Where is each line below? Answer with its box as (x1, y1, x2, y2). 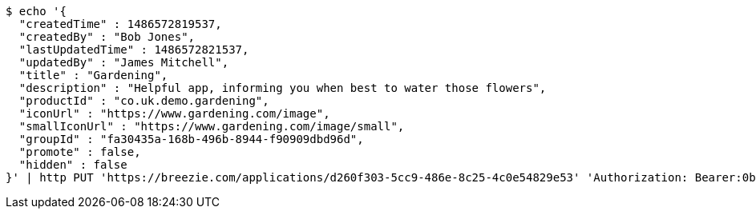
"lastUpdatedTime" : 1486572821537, (18, 43, 249, 56)
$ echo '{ (6, 5, 67, 18)
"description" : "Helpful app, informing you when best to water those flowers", (18, 82, 547, 94)
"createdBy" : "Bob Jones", (18, 30, 196, 43)
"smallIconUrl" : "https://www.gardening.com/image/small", (18, 120, 405, 133)
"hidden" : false (18, 158, 127, 171)
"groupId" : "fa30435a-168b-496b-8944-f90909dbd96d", (18, 133, 364, 145)
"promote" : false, (18, 145, 141, 158)
